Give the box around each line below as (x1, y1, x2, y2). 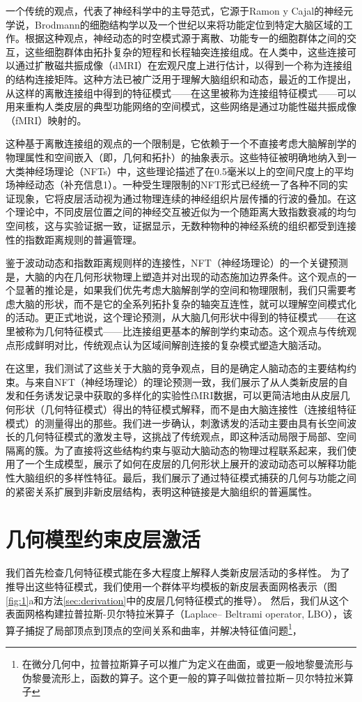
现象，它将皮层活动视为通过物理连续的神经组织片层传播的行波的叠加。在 (15, 191, 347, 205)
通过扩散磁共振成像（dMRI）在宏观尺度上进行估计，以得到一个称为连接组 (15, 58, 352, 73)
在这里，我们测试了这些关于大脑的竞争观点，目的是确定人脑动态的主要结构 (6, 361, 347, 375)
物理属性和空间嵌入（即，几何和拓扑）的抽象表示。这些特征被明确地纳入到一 (6, 149, 356, 164)
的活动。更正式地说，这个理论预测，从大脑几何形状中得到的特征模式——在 (6, 310, 347, 324)
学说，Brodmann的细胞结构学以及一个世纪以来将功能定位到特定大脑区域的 (6, 17, 343, 31)
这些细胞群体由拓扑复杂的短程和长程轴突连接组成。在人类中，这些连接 (24, 44, 347, 59)
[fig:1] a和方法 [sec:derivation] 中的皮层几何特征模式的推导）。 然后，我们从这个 (6, 592, 349, 607)
